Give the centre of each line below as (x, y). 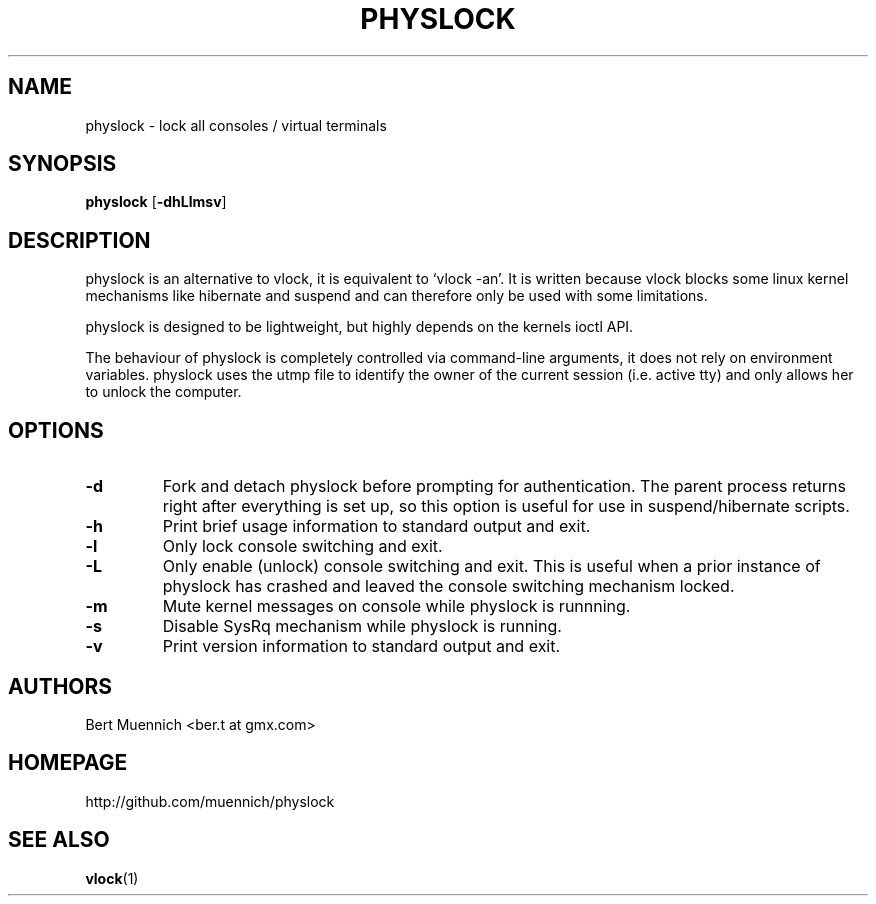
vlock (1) (112, 878)
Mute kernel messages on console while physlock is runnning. (396, 606)
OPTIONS (56, 430)
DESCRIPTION (79, 240)
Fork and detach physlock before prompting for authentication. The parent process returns (504, 486)
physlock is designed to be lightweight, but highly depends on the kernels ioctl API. (359, 327)
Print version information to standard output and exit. (361, 646)
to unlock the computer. (163, 392)
